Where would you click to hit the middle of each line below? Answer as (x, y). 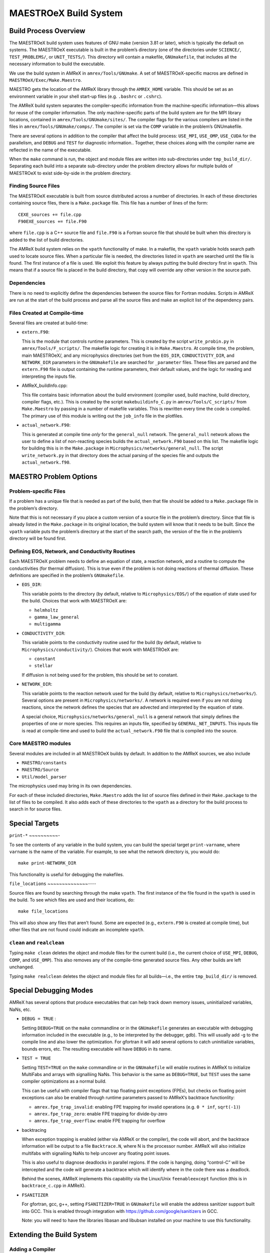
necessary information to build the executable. (57, 64)
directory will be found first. (38, 538)
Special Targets (34, 824)
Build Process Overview (47, 31)
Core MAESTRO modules (40, 743)
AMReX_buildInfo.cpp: (44, 385)
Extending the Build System (53, 1235)
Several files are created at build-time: (49, 323)
